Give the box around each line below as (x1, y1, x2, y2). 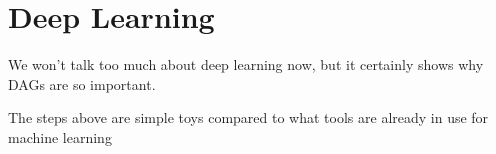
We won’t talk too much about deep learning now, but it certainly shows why (8, 54, 484, 75)
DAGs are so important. (8, 73, 156, 94)
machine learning (8, 126, 112, 147)
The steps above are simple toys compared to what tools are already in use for (8, 107, 489, 128)
